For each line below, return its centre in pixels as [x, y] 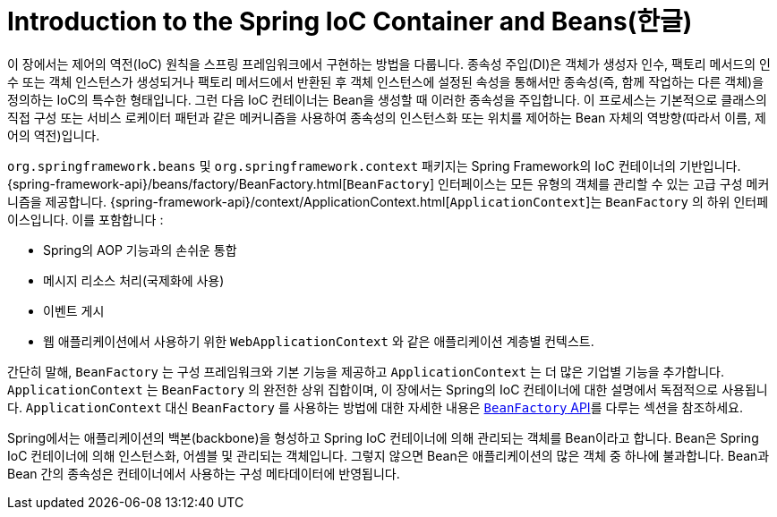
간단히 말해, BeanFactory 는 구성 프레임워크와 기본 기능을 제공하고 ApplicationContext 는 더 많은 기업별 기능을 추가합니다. [366, 371]
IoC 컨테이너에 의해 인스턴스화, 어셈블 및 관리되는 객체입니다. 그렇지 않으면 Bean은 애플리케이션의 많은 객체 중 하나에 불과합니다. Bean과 [388, 455]
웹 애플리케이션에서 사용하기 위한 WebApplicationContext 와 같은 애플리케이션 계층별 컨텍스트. [319, 341]
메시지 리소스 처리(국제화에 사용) [134, 280]
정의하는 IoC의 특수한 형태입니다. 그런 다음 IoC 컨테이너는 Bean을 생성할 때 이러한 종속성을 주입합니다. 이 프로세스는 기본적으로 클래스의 [387, 99]
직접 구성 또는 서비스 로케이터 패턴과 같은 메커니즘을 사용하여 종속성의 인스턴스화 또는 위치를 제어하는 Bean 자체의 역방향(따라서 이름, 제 [387, 117]
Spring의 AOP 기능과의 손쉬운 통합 [140, 250]
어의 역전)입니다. [54, 135]
